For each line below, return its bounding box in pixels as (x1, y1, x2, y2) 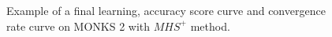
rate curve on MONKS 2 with (6, 17, 151, 34)
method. (190, 17, 230, 34)
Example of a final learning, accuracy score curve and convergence (6, 2, 326, 18)
